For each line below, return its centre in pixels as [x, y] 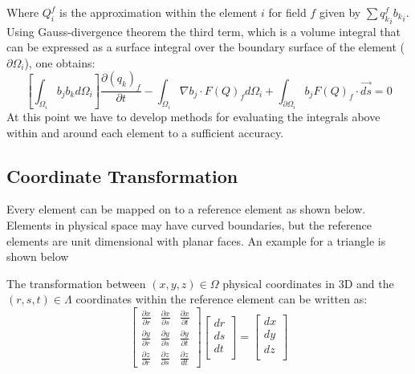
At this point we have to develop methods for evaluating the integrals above [193, 117]
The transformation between [76, 283]
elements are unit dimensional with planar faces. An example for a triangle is [196, 240]
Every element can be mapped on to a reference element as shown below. [186, 209]
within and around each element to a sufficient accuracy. [145, 132]
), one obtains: [60, 62]
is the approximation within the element [159, 12]
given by [340, 12]
